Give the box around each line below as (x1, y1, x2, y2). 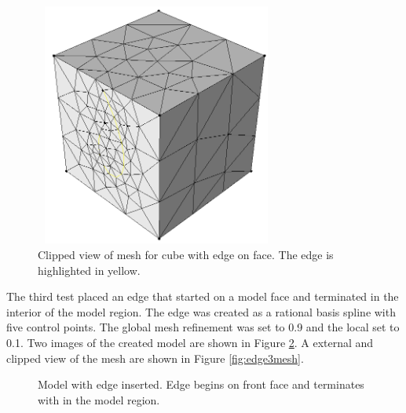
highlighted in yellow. (38, 261, 141, 278)
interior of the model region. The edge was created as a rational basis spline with (6, 303, 396, 320)
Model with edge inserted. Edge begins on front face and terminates (38, 376, 364, 393)
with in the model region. (38, 391, 160, 408)
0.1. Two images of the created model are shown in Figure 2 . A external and (6, 334, 374, 350)
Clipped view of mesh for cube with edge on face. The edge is (38, 246, 334, 262)
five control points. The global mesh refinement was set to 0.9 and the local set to (6, 319, 400, 335)
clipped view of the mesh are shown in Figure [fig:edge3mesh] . (6, 349, 304, 366)
